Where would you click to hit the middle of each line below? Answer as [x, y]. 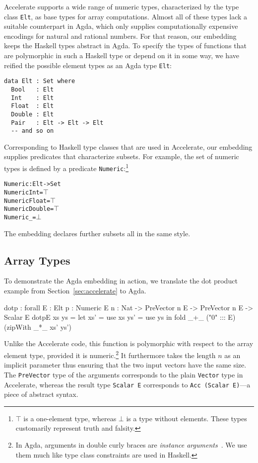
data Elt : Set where [40, 81]
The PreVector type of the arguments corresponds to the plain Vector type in [124, 374]
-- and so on [32, 131]
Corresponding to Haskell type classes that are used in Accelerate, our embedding [128, 146]
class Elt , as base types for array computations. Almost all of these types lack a [126, 16]
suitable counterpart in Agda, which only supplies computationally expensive [121, 26]
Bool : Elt [32, 89]
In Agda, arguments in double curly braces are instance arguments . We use [131, 444]
